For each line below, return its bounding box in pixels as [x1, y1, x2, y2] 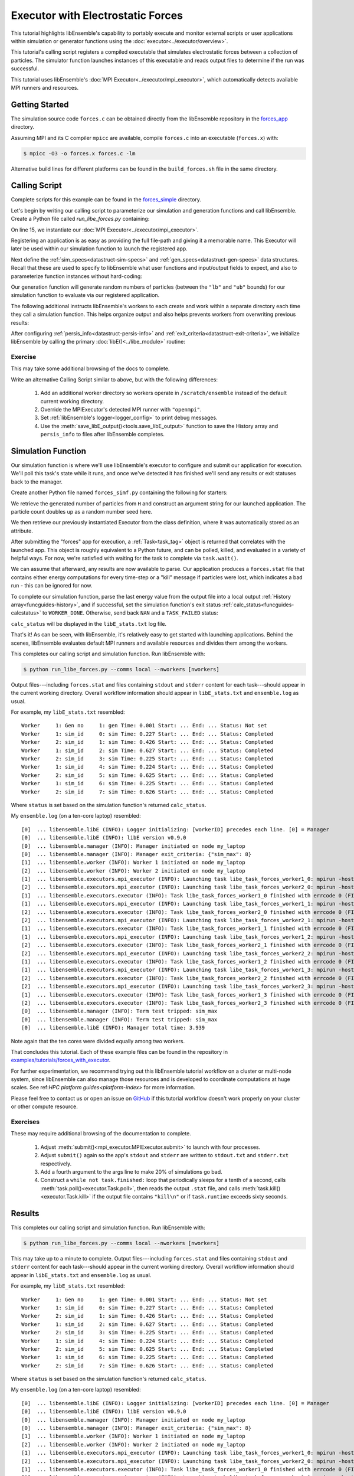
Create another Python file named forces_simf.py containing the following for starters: [11, 489, 228, 496]
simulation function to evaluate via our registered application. [11, 292, 160, 299]
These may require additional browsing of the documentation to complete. [11, 1130, 191, 1137]
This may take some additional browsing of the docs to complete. [11, 365, 170, 372]
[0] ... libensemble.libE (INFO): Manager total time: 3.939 [21, 1024, 205, 1031]
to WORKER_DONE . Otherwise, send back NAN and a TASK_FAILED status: [42, 609, 218, 616]
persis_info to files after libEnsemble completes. [40, 431, 165, 438]
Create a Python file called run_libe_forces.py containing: [11, 215, 150, 223]
